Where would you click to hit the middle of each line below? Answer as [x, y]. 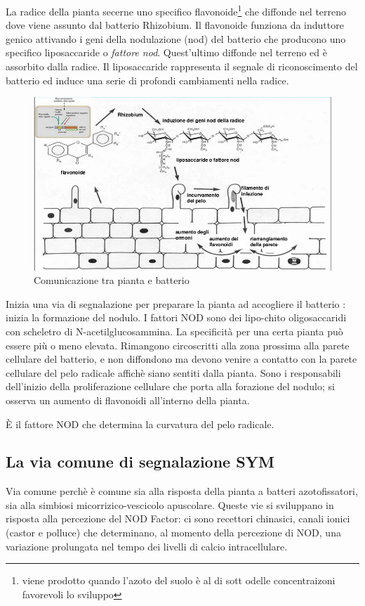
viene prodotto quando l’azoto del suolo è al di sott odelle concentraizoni [179, 580]
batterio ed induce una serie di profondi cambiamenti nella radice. [147, 80]
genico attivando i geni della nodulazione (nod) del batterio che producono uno [176, 38]
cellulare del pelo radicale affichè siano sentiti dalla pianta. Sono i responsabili [173, 372]
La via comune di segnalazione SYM [140, 462]
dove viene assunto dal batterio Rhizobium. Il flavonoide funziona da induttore [175, 25]
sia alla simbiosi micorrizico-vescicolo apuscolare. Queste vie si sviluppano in [170, 504]
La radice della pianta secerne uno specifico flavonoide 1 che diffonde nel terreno [176, 10]
